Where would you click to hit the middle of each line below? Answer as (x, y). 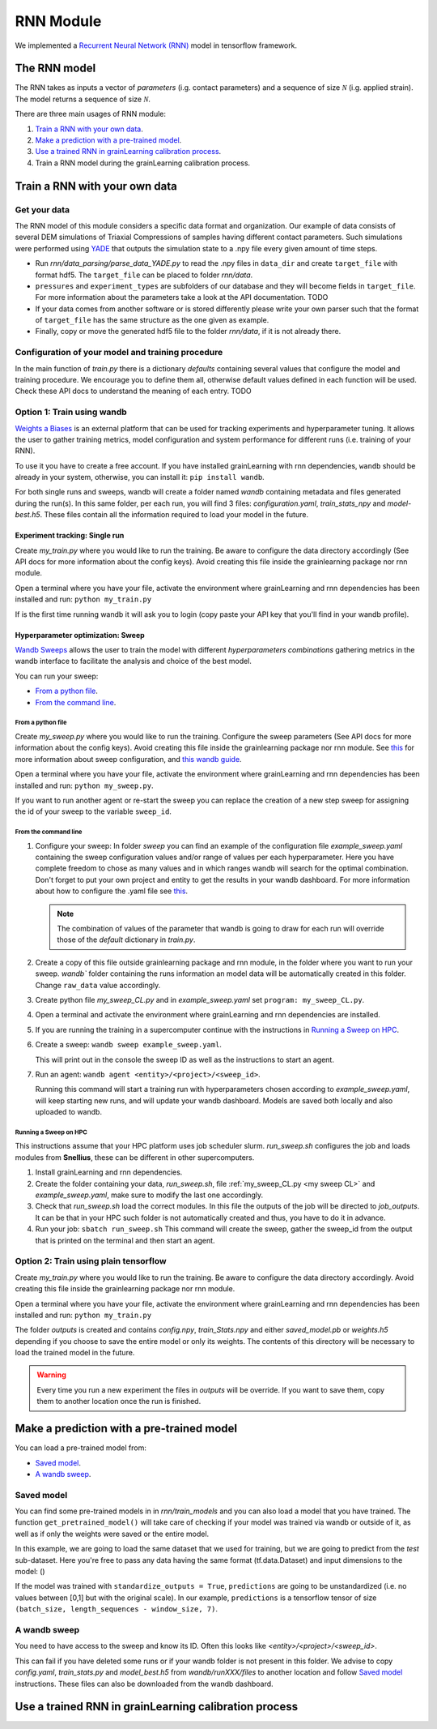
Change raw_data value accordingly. (98, 985)
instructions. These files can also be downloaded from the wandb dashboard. (144, 1684)
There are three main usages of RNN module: (90, 114)
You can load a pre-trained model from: (81, 1448)
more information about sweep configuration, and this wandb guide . (128, 759)
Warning (51, 1375)
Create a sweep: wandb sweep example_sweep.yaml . (129, 1045)
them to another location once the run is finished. (119, 1402)
